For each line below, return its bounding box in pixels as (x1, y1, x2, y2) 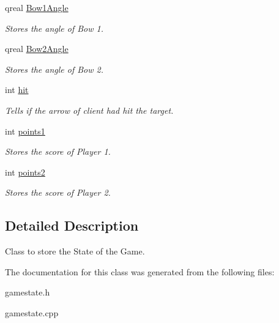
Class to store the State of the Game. (5, 245, 145, 258)
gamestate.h (5, 286, 50, 299)
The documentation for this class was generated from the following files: (5, 265, 275, 278)
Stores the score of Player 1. (5, 145, 111, 158)
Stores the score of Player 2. (5, 186, 111, 199)
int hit (5, 83, 29, 96)
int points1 (5, 124, 45, 137)
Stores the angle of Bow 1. (5, 21, 104, 34)
